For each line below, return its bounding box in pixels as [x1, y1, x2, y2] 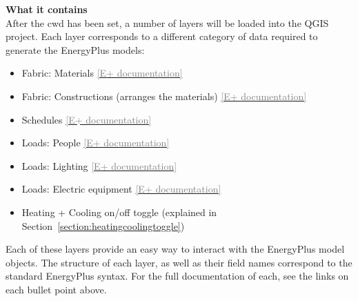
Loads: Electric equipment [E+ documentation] [21, 182, 221, 196]
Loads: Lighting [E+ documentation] [21, 158, 177, 173]
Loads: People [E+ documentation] [21, 135, 170, 150]
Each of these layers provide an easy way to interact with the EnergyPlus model [6, 242, 345, 256]
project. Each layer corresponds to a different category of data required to [6, 29, 318, 43]
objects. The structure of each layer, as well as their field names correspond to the [6, 255, 352, 269]
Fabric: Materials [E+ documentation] [21, 66, 183, 80]
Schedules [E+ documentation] [21, 112, 152, 126]
